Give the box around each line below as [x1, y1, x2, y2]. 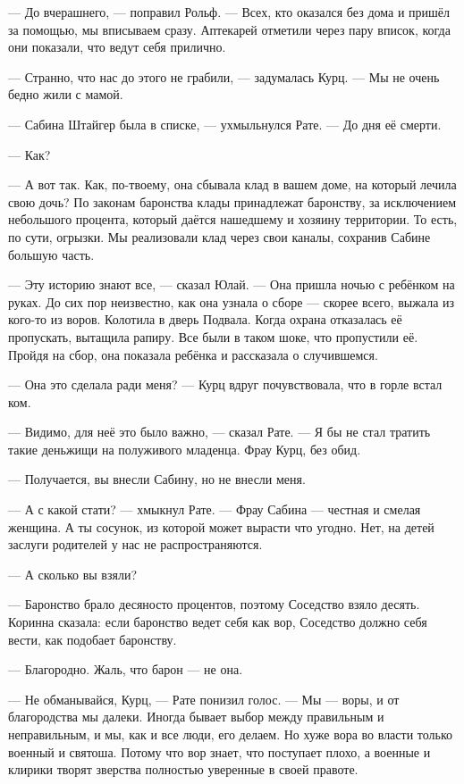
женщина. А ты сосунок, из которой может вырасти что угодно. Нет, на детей [8, 517, 434, 536]
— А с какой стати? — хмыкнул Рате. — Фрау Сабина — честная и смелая [8, 500, 421, 519]
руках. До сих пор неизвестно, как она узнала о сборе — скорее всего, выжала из [8, 292, 455, 311]
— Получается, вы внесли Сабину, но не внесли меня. [8, 470, 306, 488]
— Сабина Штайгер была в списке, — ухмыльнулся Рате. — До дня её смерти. [8, 114, 442, 133]
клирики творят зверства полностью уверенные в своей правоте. [8, 760, 359, 779]
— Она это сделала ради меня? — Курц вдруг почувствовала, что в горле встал [8, 375, 443, 394]
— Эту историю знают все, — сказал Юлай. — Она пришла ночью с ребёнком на [8, 275, 455, 294]
